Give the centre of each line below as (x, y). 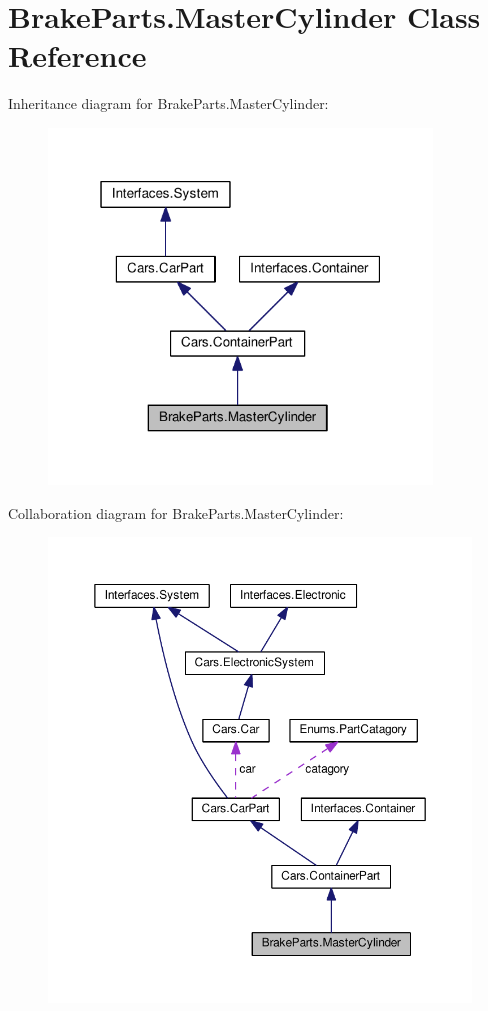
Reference (77, 55)
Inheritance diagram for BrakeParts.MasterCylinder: (168, 103)
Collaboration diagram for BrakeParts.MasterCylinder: (176, 512)
